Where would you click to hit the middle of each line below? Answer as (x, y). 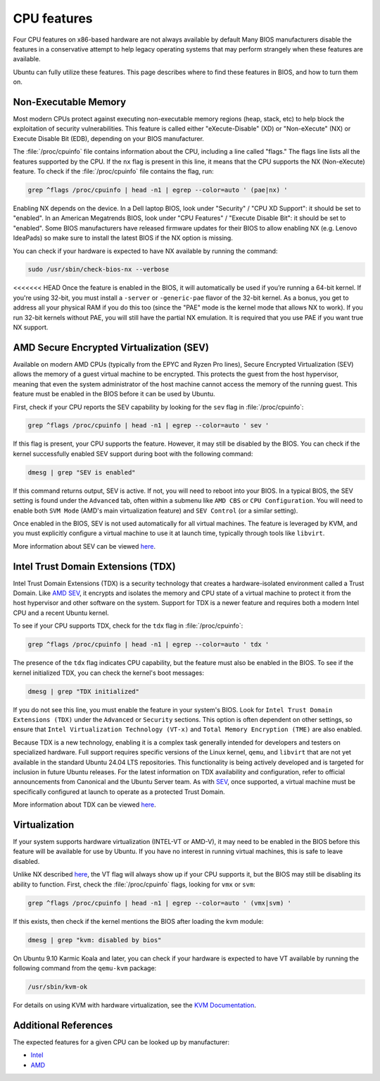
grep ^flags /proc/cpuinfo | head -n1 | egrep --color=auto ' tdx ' (148, 645)
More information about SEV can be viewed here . (84, 546)
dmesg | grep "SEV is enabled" (82, 472)
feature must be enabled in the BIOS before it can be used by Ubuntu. (114, 394)
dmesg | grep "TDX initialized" (84, 691)
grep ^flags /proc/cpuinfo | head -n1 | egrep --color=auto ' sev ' (148, 426)
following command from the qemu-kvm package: (85, 968)
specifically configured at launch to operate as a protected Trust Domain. (119, 792)
